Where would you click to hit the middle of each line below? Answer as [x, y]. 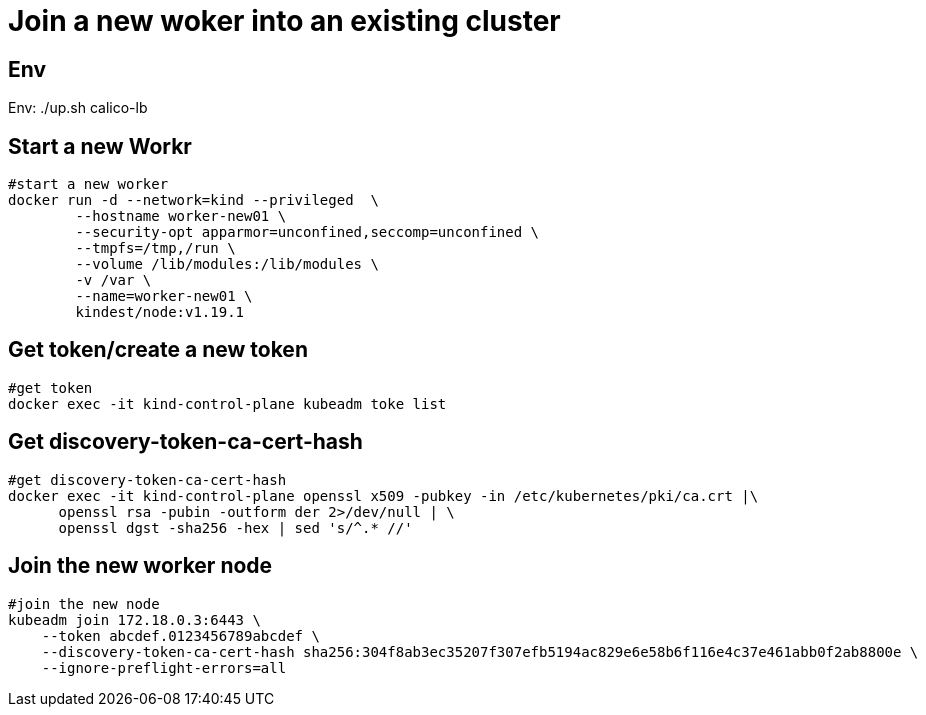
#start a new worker [88, 184]
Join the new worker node [140, 566]
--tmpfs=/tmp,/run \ [155, 248]
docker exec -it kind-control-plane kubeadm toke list [227, 403]
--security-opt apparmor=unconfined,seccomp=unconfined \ [307, 232]
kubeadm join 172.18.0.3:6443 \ [134, 619]
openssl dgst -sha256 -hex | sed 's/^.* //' [235, 527]
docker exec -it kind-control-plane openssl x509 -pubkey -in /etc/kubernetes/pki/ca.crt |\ [383, 495]
